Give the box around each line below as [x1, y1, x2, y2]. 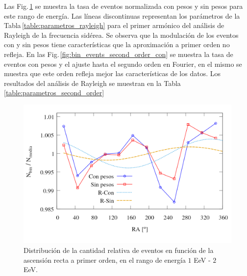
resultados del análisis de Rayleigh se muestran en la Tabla [4, 78, 181, 88]
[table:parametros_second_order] [4, 87, 104, 98]
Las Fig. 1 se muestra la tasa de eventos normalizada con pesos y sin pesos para [4, 1, 243, 11]
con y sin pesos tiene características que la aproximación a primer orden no [4, 39, 230, 50]
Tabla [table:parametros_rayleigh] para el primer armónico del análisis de [4, 20, 224, 30]
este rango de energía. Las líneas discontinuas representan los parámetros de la [4, 10, 240, 21]
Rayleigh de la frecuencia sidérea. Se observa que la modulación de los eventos [4, 29, 239, 40]
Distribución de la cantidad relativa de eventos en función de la [24, 245, 214, 255]
